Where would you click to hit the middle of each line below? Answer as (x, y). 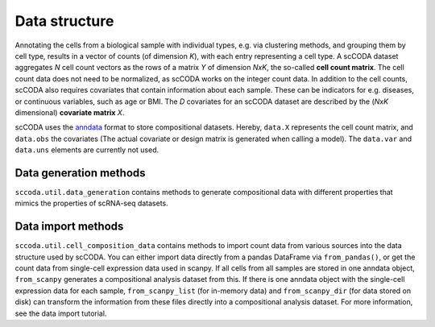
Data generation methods (80, 173)
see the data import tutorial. (61, 313)
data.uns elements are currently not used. (87, 150)
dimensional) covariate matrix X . (70, 112)
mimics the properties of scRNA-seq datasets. (91, 203)
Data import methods (69, 227)
